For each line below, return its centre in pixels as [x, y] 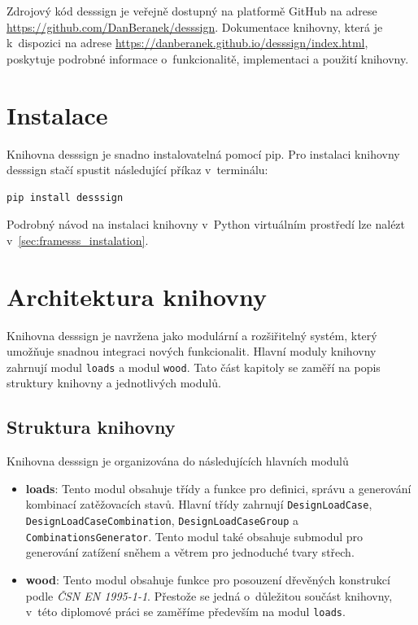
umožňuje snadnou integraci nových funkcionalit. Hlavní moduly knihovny [192, 351]
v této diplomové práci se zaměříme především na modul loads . [185, 612]
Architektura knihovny [137, 296]
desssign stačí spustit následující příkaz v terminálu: [137, 170]
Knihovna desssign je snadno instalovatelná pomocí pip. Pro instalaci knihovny [203, 153]
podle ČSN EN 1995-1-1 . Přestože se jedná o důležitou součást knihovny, [209, 595]
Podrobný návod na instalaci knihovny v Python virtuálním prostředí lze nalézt [206, 224]
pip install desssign [65, 197]
